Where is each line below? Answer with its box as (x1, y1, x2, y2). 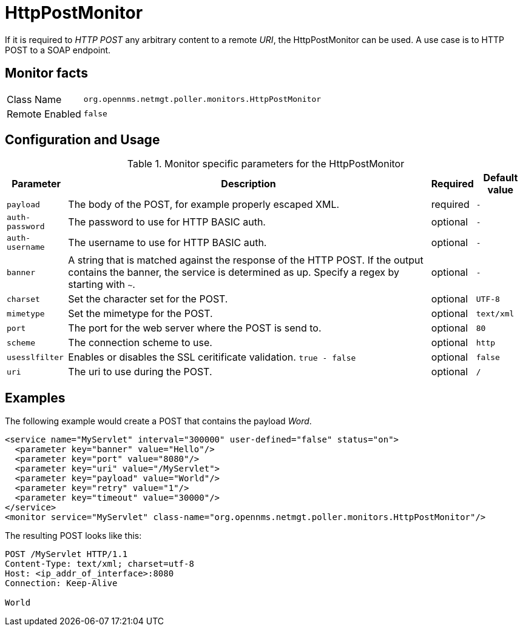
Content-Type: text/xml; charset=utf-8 (5, 559, 194, 569)
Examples (5, 390, 66, 406)
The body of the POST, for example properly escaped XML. (68, 198, 340, 211)
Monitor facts (5, 65, 88, 81)
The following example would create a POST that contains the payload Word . (5, 416, 312, 427)
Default (483, 172, 518, 184)
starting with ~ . (68, 278, 135, 291)
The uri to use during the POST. (68, 366, 212, 378)
